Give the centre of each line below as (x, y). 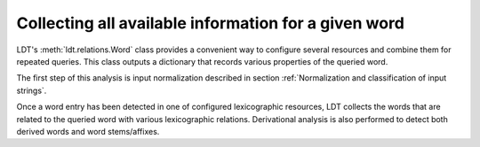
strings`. (32, 90)
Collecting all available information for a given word (210, 23)
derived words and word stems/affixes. (88, 131)
